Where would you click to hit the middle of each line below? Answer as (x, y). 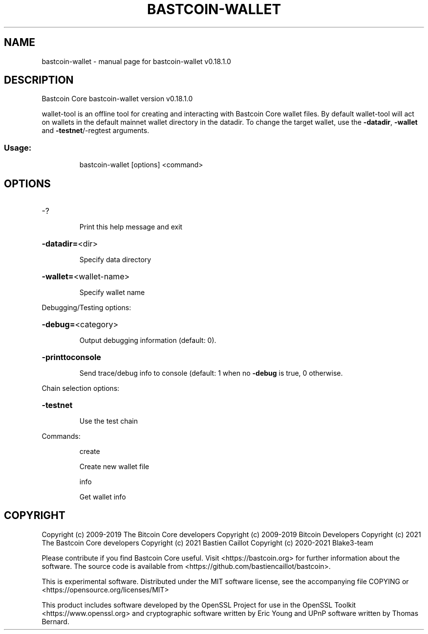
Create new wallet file (114, 467)
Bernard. (55, 621)
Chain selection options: (81, 388)
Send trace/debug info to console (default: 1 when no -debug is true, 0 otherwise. (211, 373)
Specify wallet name (112, 293)
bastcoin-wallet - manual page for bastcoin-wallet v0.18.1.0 (136, 61)
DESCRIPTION (39, 80)
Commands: (61, 436)
